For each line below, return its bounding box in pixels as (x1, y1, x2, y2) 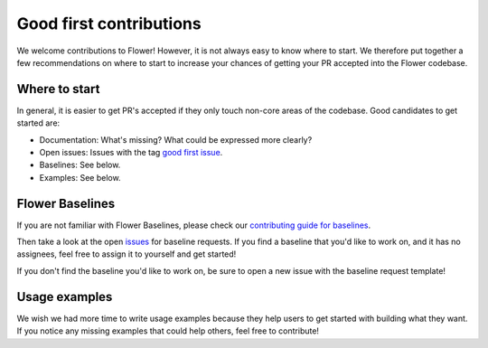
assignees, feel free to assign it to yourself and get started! (16, 249, 237, 259)
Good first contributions (16, 14, 202, 33)
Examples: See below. (39, 172, 121, 183)
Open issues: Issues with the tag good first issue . (39, 147, 223, 158)
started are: (16, 118, 61, 128)
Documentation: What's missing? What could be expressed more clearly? (39, 134, 313, 145)
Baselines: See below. (39, 159, 121, 171)
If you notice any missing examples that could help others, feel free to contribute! (16, 325, 320, 336)
